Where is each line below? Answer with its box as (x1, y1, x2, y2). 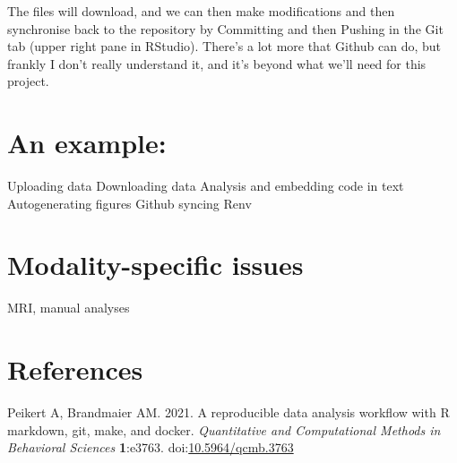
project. (7, 72, 49, 90)
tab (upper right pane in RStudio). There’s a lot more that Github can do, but (7, 37, 441, 56)
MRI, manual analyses (7, 298, 130, 317)
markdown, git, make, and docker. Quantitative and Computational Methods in (7, 420, 441, 439)
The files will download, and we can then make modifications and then (7, 2, 395, 20)
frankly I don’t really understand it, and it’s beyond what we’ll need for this (7, 54, 427, 73)
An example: (7, 124, 167, 161)
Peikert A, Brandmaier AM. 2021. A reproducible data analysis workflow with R (7, 403, 450, 422)
